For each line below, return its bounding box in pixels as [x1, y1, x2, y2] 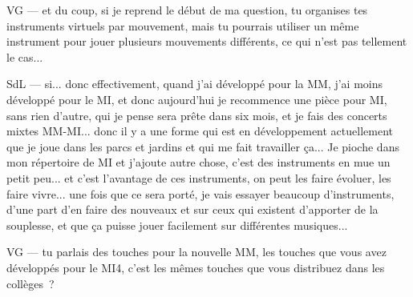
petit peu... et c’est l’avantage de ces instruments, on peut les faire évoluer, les [6, 169, 391, 186]
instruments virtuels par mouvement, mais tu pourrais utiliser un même [6, 17, 359, 34]
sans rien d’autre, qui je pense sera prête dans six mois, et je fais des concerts [6, 106, 387, 123]
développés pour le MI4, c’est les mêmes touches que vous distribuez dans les [6, 259, 385, 275]
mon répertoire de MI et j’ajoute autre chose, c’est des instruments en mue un [6, 154, 391, 171]
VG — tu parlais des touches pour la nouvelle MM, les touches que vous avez [6, 243, 387, 260]
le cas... [6, 48, 43, 65]
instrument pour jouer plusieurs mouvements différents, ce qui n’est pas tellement [6, 33, 407, 50]
